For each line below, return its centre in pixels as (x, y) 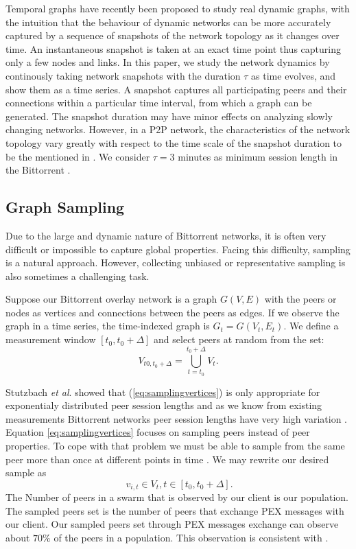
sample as (26, 472)
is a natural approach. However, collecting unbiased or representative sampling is (176, 262)
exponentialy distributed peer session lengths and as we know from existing (164, 405)
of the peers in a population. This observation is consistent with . (191, 537)
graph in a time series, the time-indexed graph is (108, 326)
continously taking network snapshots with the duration (123, 75)
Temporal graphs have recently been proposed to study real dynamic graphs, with (178, 8)
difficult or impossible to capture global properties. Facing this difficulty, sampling (178, 249)
